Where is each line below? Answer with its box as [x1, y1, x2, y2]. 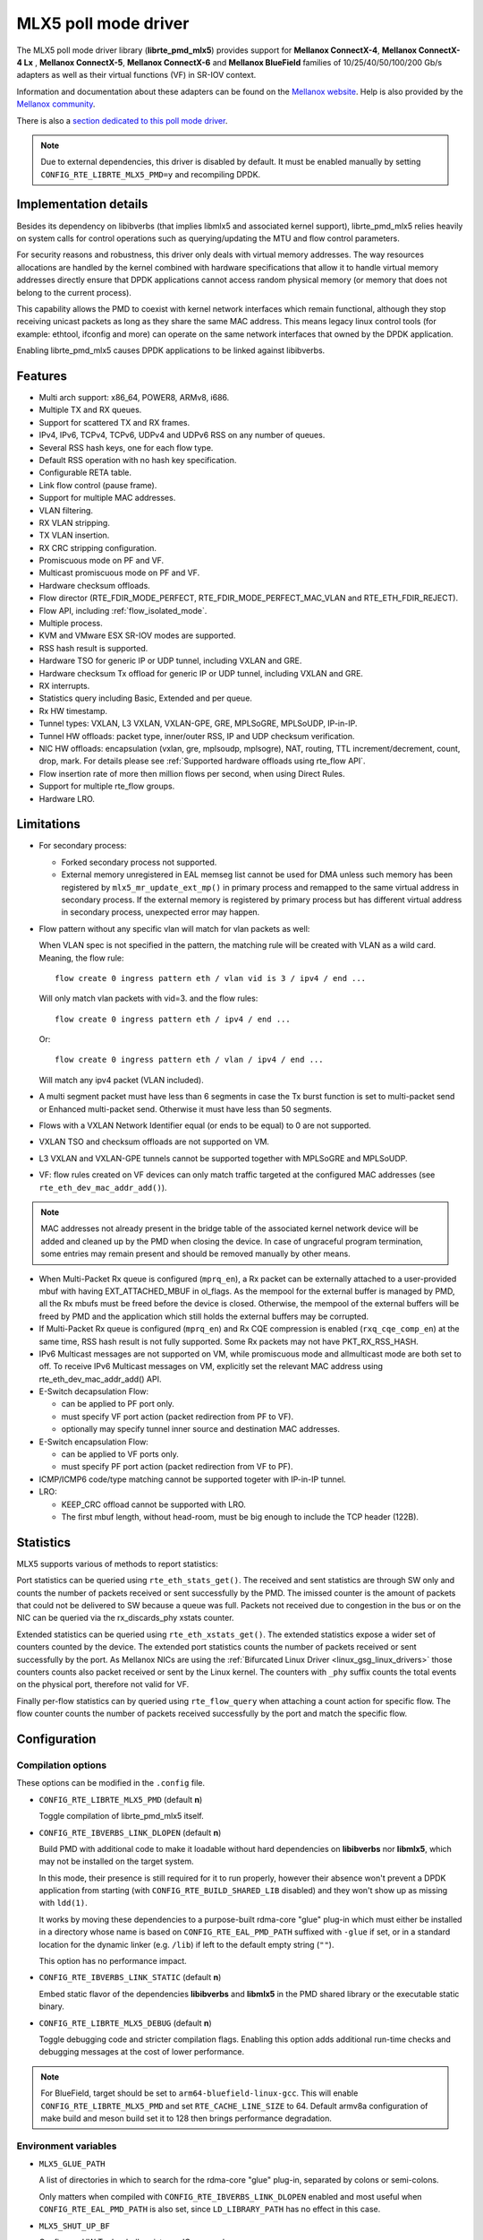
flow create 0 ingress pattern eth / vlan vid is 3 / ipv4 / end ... [55, 973, 367, 983]
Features [16, 368, 67, 383]
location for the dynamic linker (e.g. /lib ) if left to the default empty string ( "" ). [38, 1939, 335, 1950]
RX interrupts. [38, 680, 90, 691]
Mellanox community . [16, 99, 96, 109]
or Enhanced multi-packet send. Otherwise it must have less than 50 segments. [38, 1103, 333, 1115]
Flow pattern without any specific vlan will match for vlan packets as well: [38, 923, 310, 934]
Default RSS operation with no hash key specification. [38, 454, 237, 465]
